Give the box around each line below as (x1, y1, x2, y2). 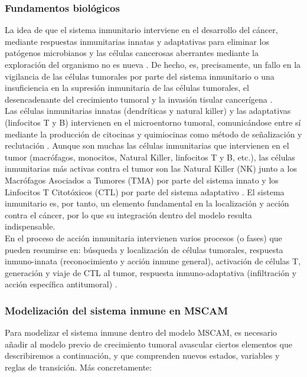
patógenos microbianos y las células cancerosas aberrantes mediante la (5, 47, 259, 59)
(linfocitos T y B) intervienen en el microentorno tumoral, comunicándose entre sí (5, 116, 301, 128)
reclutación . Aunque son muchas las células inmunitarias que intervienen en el (5, 139, 289, 152)
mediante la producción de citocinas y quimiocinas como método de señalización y (5, 127, 302, 140)
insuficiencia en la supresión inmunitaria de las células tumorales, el (5, 81, 249, 94)
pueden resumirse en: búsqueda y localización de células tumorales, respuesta (5, 243, 283, 255)
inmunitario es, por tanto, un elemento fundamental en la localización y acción (5, 197, 289, 209)
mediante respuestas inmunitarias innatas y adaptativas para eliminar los (5, 35, 269, 47)
